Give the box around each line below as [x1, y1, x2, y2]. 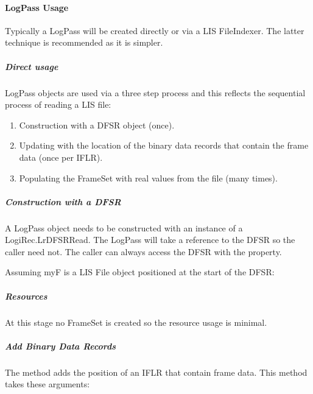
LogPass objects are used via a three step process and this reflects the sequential [5, 86, 306, 99]
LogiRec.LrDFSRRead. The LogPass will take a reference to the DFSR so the [5, 233, 295, 246]
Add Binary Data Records [5, 339, 116, 352]
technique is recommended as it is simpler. [5, 36, 163, 49]
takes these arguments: [5, 378, 90, 390]
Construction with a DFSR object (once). [19, 118, 175, 131]
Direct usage [5, 60, 58, 72]
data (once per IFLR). [19, 150, 103, 163]
